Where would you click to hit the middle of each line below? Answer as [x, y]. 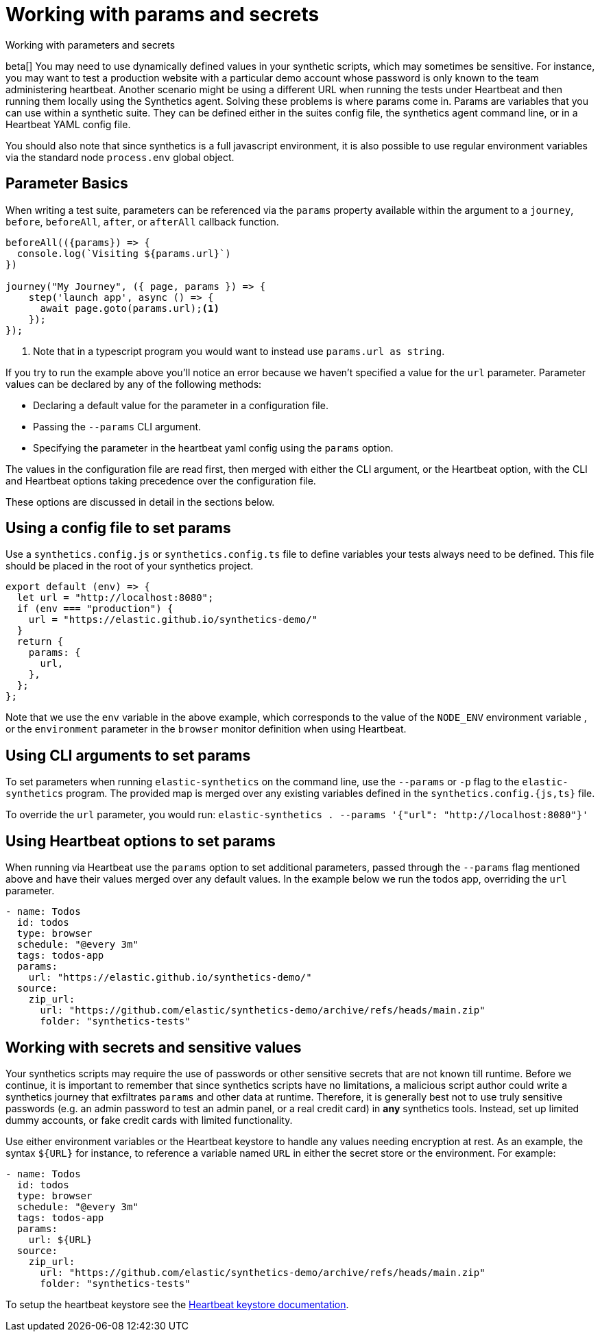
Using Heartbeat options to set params [141, 841]
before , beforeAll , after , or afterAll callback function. [142, 221]
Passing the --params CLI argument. [117, 426]
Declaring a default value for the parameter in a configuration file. [181, 405]
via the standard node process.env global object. [120, 157]
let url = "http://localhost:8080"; [115, 598]
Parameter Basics [67, 184]
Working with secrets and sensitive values [154, 1047]
